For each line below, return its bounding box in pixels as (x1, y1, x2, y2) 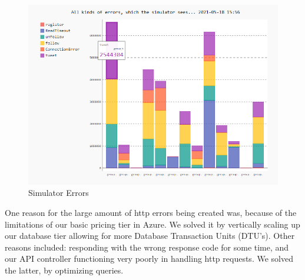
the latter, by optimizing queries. (5, 264, 124, 276)
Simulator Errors (28, 186, 89, 199)
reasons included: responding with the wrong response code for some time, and (5, 241, 289, 253)
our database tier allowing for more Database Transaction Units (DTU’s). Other (5, 229, 295, 242)
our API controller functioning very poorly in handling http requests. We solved (5, 252, 293, 265)
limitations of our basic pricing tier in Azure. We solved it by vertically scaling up (5, 218, 300, 230)
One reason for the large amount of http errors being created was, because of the (5, 206, 297, 219)
